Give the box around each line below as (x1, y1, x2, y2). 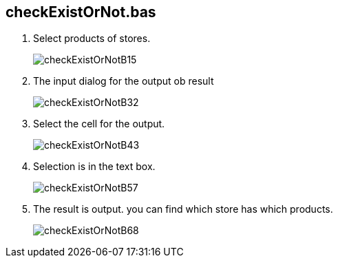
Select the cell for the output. (33, 118, 165, 130)
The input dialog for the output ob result (33, 75, 214, 87)
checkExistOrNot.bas (6, 3, 156, 21)
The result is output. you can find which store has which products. (33, 203, 333, 215)
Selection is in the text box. (33, 160, 156, 173)
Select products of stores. (33, 32, 151, 45)
